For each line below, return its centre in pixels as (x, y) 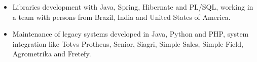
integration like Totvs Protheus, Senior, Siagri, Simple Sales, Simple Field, (128, 43)
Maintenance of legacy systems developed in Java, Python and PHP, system (131, 34)
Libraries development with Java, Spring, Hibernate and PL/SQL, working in (133, 7)
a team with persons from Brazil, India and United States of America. (121, 17)
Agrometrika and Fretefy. (52, 54)
